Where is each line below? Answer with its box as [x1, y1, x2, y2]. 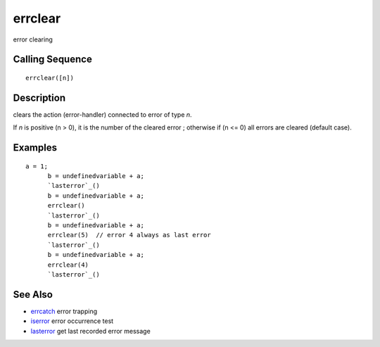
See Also [13, 289, 53, 301]
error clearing [13, 35, 53, 44]
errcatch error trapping [30, 307, 98, 315]
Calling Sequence [13, 53, 93, 65]
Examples [13, 141, 58, 154]
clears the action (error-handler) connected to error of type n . [13, 110, 193, 119]
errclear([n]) [25, 74, 74, 82]
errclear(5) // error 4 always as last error [47, 231, 211, 239]
